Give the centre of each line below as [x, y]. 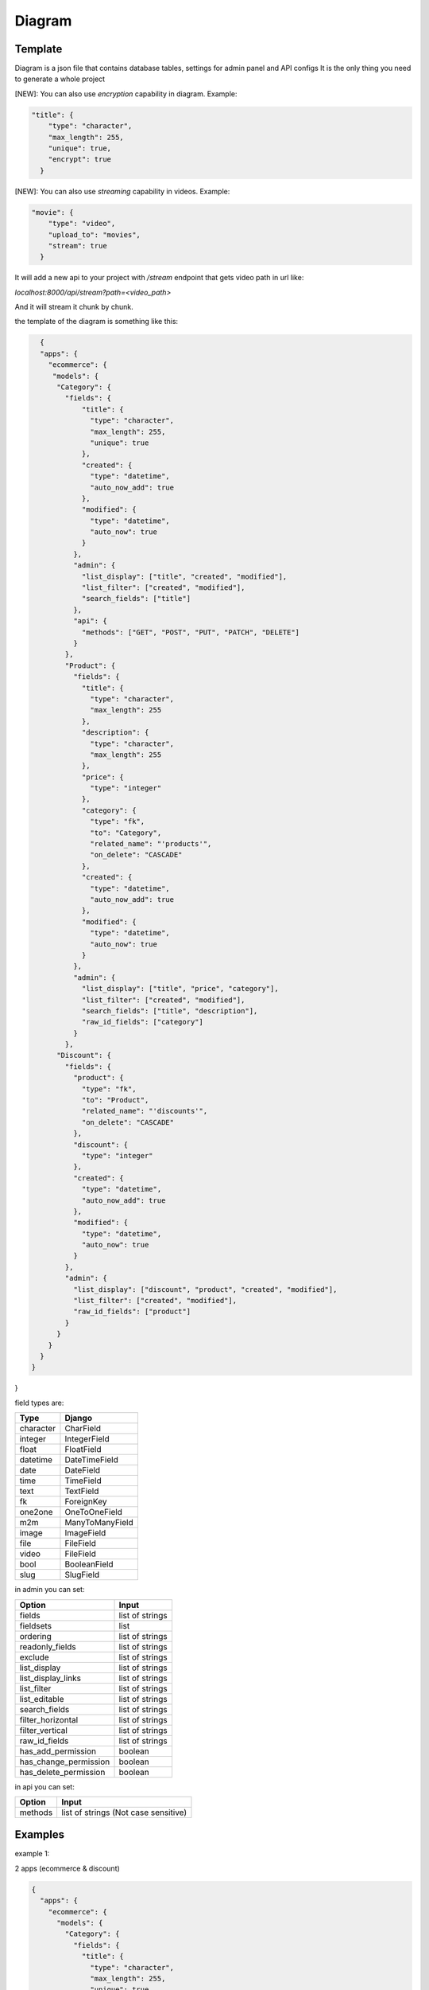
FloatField [83, 1450]
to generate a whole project [60, 79]
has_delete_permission [62, 1772]
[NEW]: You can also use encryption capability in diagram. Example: [126, 94]
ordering [35, 1636]
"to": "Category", [126, 833]
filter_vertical [43, 1730]
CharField [83, 1429]
